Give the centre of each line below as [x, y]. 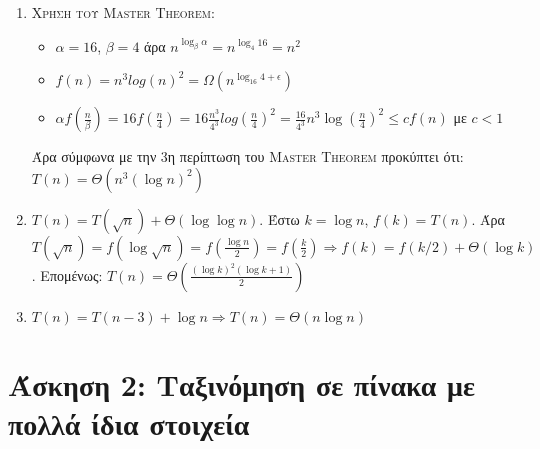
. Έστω [279, 218]
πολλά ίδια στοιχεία [129, 423]
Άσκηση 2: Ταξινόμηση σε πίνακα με [241, 383]
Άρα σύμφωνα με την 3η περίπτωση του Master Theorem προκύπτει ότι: [247, 156]
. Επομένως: [67, 274]
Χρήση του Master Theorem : [123, 12]
